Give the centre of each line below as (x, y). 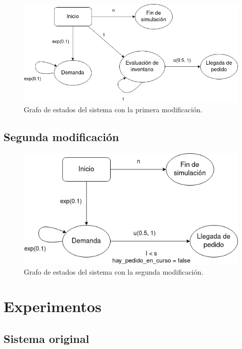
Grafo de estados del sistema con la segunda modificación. (114, 271)
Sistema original (46, 338)
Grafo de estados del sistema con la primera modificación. (113, 110)
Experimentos (53, 306)
